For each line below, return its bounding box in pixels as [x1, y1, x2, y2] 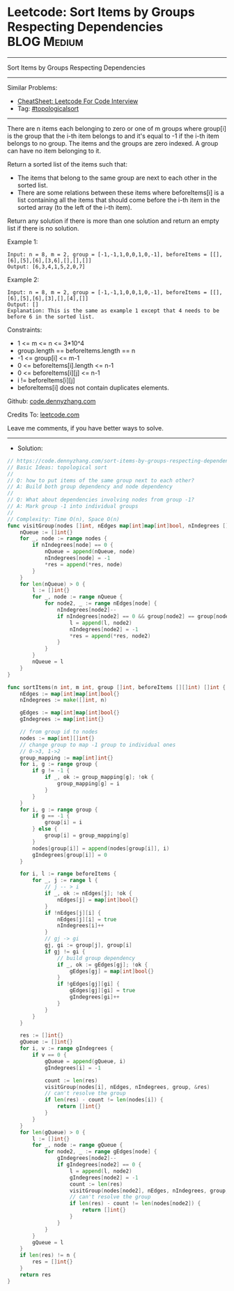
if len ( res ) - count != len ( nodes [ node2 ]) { [69, 1200, 201, 1207]
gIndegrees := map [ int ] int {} [19, 716, 104, 723]
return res [19, 1271, 52, 1278]
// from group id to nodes [19, 729, 98, 736]
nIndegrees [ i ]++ [56, 922, 104, 929]
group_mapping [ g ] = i [56, 780, 120, 787]
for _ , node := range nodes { [19, 535, 108, 542]
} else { [32, 826, 58, 833]
